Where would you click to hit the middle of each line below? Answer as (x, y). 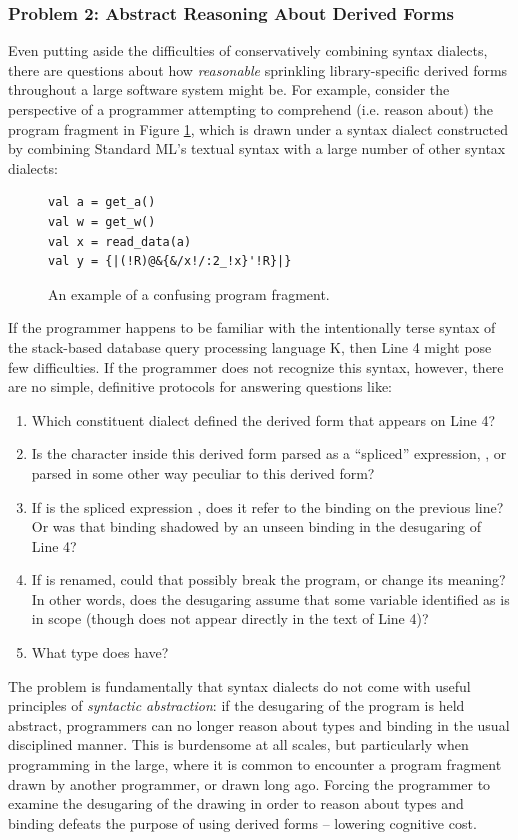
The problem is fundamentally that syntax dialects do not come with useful (239, 685)
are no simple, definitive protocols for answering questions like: (200, 386)
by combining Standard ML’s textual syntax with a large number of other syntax (257, 148)
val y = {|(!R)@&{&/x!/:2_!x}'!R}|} (170, 261)
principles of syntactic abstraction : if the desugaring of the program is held (236, 705)
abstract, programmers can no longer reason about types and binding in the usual (259, 724)
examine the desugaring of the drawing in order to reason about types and (236, 803)
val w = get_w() (102, 221)
